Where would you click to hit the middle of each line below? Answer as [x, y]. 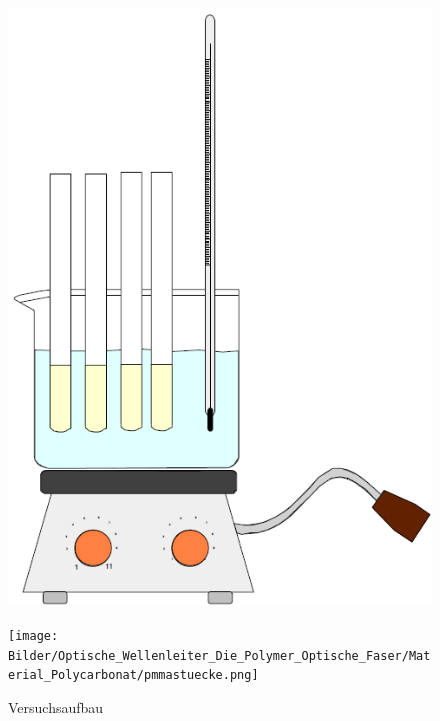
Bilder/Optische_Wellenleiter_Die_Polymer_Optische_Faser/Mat [219, 655]
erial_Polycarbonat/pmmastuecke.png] [133, 675]
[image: [33, 635]
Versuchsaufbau [56, 706]
